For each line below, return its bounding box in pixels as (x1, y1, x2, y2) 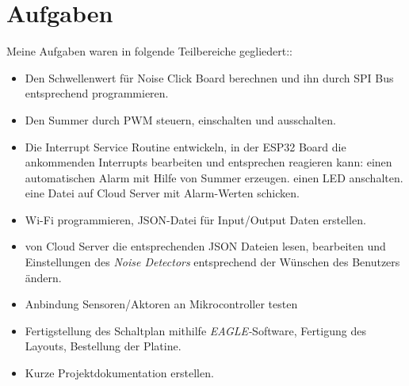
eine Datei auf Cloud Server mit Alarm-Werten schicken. (25, 185, 300, 201)
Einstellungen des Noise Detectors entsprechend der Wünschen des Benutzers (25, 254, 400, 270)
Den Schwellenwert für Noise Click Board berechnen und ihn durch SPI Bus (25, 69, 394, 86)
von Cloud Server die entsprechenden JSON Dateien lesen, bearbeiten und (25, 238, 386, 254)
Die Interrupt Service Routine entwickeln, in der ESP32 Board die (25, 138, 346, 155)
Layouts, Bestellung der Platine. (25, 338, 182, 354)
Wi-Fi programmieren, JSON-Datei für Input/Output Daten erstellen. (25, 211, 366, 227)
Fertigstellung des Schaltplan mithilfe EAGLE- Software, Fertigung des (25, 322, 366, 338)
